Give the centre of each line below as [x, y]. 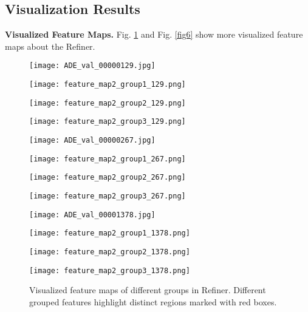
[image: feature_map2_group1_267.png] [108, 159]
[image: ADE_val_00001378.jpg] [92, 215]
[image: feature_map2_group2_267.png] [108, 178]
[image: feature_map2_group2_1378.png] [110, 252]
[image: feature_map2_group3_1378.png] [110, 270]
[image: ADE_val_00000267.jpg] [92, 141]
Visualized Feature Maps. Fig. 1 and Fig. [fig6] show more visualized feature [154, 34]
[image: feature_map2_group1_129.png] [108, 85]
